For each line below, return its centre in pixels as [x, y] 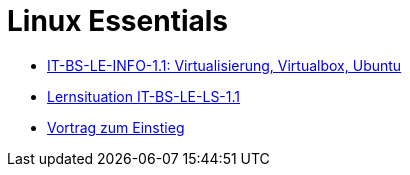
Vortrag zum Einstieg [116, 127]
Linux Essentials [118, 21]
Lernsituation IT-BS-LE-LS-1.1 [144, 96]
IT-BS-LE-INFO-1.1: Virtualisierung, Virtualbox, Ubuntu [224, 65]
